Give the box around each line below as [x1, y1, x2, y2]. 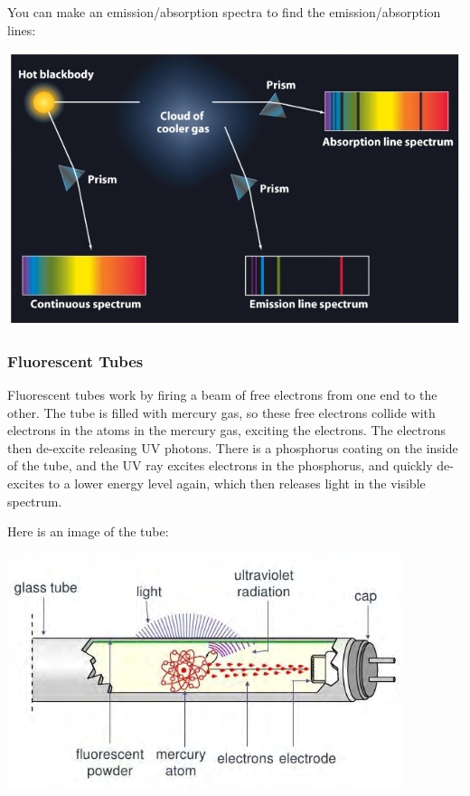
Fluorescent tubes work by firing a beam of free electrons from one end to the [7, 385, 437, 404]
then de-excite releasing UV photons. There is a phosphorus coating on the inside [7, 438, 458, 457]
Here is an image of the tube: [7, 522, 169, 541]
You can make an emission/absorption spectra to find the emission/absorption [7, 3, 441, 21]
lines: [7, 20, 36, 39]
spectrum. [7, 491, 62, 510]
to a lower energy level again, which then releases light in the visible [48, 474, 426, 492]
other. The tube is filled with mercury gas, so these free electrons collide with [7, 403, 436, 422]
